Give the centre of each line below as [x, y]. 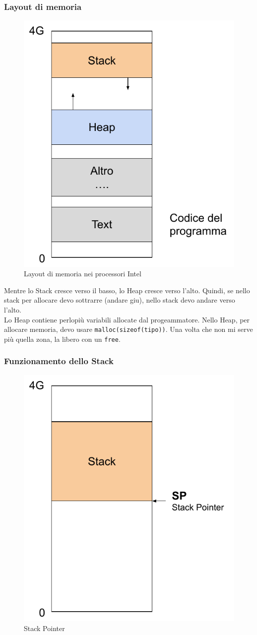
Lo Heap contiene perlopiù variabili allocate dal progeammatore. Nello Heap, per [127, 319]
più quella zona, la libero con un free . [62, 339]
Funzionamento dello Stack [59, 361]
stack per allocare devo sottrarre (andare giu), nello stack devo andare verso [120, 300]
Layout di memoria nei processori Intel [83, 274]
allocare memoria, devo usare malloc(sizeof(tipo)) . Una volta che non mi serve [128, 329]
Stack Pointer [44, 628]
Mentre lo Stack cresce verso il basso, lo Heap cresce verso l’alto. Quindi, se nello [127, 290]
